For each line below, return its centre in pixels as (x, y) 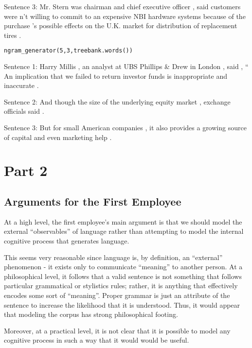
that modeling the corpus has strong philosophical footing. (91, 314)
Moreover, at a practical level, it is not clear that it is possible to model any (117, 330)
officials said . (24, 111)
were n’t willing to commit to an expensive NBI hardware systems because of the (125, 16)
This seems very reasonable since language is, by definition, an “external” (113, 257)
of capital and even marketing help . (58, 137)
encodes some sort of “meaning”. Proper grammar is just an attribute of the (117, 295)
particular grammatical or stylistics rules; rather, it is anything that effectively (121, 286)
